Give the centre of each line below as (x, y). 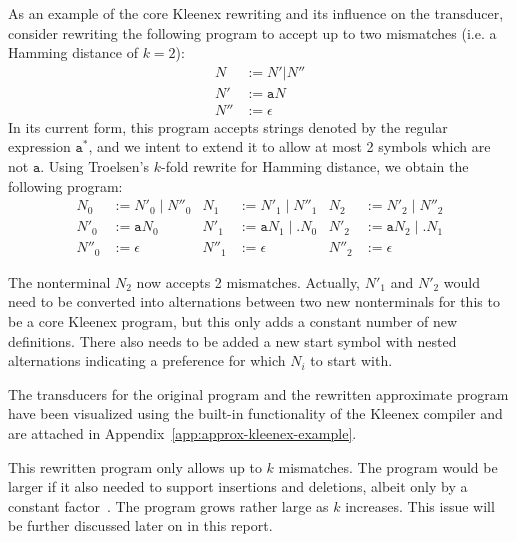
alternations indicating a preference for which (147, 360)
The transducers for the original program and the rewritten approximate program (258, 393)
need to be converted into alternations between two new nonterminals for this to (254, 301)
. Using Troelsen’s (95, 166)
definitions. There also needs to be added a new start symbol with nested (232, 340)
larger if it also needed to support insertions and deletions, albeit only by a (238, 486)
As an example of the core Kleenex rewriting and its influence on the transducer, (256, 13)
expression (39, 146)
